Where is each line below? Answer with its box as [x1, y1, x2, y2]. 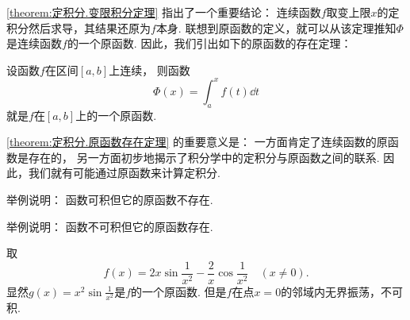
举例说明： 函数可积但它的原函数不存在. [6, 191, 213, 208]
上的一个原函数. [75, 106, 157, 123]
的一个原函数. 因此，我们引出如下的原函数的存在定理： [67, 35, 352, 52]
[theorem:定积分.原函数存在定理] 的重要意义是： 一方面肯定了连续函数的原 [6, 133, 388, 150]
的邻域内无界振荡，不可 [281, 283, 404, 299]
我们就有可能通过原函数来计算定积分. [28, 164, 220, 181]
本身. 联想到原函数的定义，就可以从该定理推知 [155, 19, 397, 36]
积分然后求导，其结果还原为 [6, 19, 151, 36]
